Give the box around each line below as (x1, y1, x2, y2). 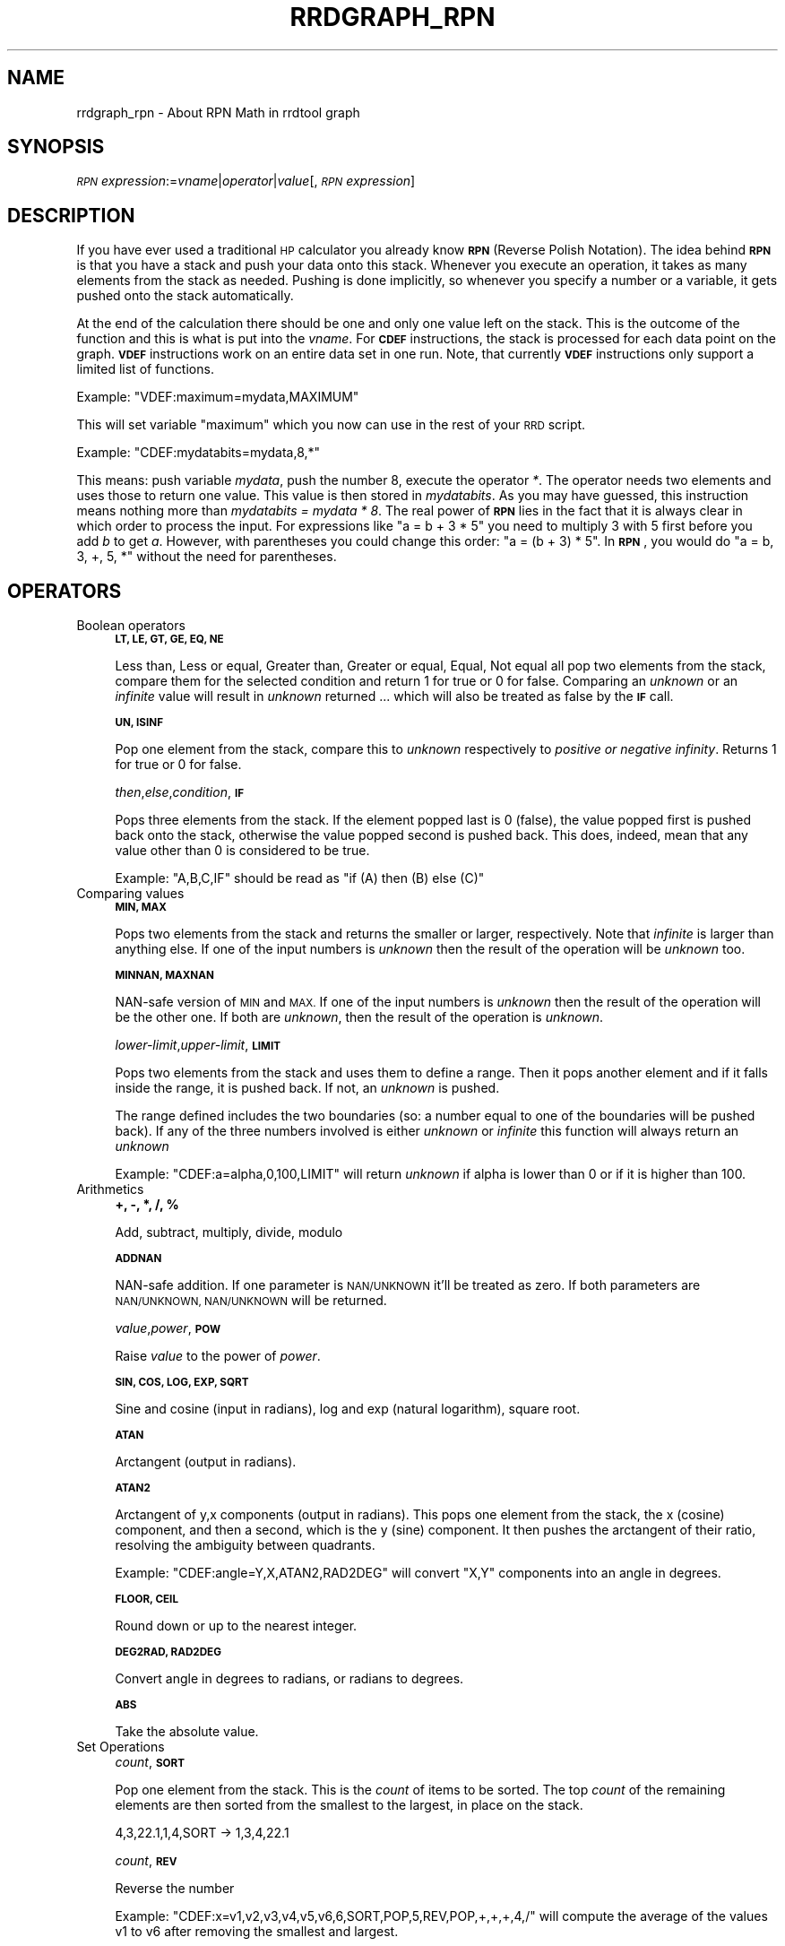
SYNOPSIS (7, 135, 105, 159)
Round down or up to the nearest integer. (115, 1618, 358, 1634)
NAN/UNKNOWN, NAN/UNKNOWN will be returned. (115, 1293, 387, 1309)
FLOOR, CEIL (115, 1593, 178, 1606)
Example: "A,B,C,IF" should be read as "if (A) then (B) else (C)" (115, 870, 485, 887)
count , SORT (115, 1754, 185, 1770)
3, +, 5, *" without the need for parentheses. (76, 549, 337, 565)
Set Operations (76, 1739, 165, 1755)
